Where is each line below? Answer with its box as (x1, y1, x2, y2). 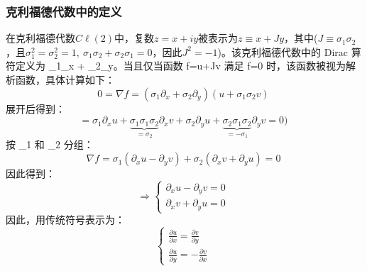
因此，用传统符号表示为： (6, 212, 125, 227)
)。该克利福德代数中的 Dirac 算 (217, 44, 361, 59)
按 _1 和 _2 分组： (6, 137, 94, 152)
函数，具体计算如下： (15, 72, 115, 87)
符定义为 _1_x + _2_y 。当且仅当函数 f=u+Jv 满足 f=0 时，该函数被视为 (6, 58, 346, 73)
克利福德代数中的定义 (6, 2, 122, 20)
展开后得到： (6, 101, 65, 116)
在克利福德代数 (6, 31, 75, 45)
